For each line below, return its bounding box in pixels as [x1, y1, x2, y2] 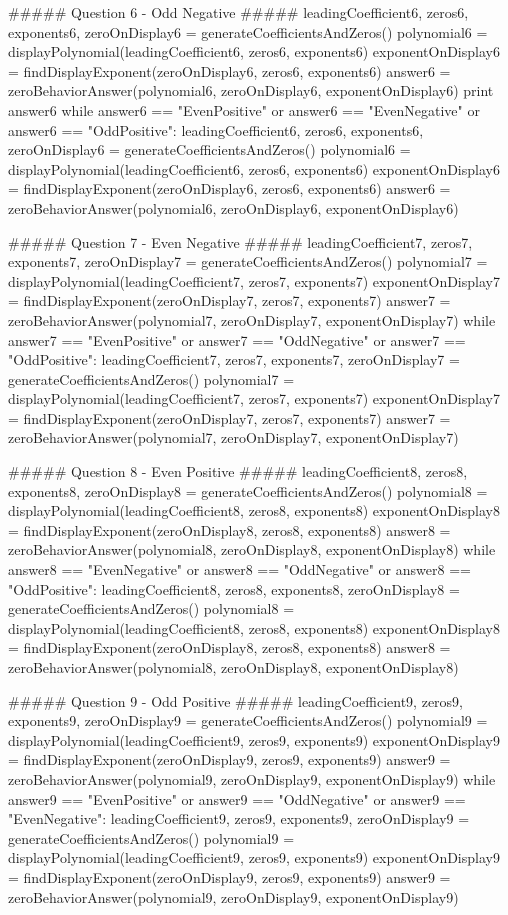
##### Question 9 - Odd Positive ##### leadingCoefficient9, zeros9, [8, 690, 463, 711]
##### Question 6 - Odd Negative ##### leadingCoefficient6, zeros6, [8, 2, 469, 22]
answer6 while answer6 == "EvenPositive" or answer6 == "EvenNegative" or [8, 99, 480, 120]
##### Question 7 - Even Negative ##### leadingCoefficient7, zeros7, [8, 231, 473, 252]
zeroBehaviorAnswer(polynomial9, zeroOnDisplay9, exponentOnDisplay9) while [8, 768, 496, 789]
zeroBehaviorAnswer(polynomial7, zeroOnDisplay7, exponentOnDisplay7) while [8, 309, 496, 330]
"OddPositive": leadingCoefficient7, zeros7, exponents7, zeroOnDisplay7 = [8, 349, 460, 370]
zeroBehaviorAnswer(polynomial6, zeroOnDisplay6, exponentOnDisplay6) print [8, 80, 494, 101]
